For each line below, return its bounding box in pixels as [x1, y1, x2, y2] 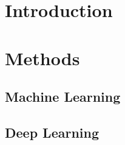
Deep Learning [5, 122, 100, 141]
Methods [5, 45, 80, 70]
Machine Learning [5, 87, 121, 106]
